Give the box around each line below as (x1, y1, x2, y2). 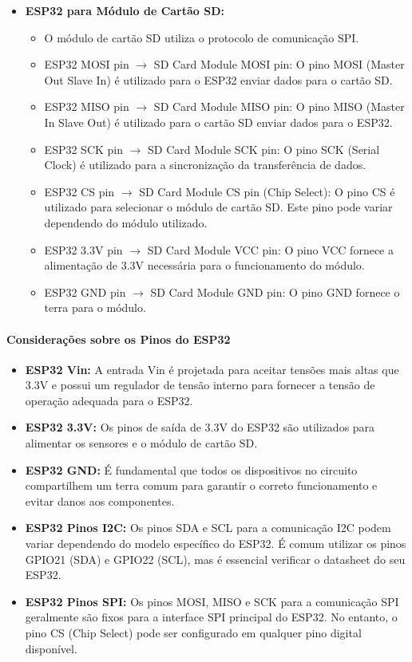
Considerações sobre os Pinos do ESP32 (6, 330, 231, 347)
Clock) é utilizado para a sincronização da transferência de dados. (44, 156, 366, 173)
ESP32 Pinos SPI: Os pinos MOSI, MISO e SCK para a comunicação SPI (25, 593, 399, 609)
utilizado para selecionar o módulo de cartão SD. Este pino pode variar (44, 199, 393, 215)
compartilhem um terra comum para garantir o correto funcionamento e (25, 477, 378, 494)
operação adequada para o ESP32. (25, 392, 193, 408)
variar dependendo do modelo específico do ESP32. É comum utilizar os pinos (25, 535, 406, 552)
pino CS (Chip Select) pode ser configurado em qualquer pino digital (25, 625, 362, 641)
